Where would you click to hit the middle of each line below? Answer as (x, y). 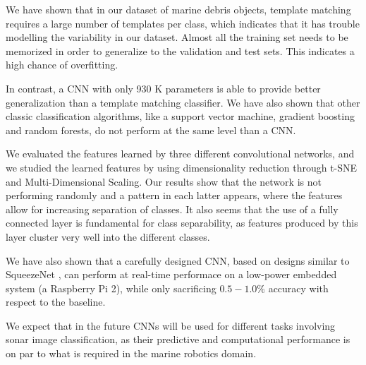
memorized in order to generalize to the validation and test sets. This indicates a (180, 50)
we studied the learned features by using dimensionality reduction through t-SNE (182, 167)
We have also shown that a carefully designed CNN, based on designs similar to (178, 260)
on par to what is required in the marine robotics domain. (131, 353)
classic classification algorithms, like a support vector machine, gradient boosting (180, 116)
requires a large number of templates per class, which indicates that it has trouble (183, 23)
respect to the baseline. (56, 302)
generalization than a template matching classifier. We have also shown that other (183, 102)
